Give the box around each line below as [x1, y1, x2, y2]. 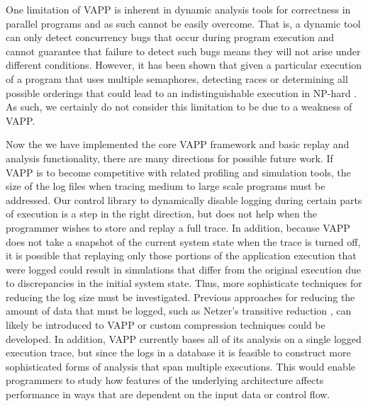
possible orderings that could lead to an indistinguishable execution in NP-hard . [6, 85, 357, 100]
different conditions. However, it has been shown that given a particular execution [6, 57, 362, 72]
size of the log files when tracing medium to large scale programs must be [6, 179, 325, 193]
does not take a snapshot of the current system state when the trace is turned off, [6, 234, 361, 249]
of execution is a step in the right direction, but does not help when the [6, 206, 317, 221]
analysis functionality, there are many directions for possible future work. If [6, 150, 333, 165]
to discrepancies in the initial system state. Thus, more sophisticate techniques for [6, 276, 362, 291]
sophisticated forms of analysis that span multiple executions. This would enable [6, 359, 355, 373]
